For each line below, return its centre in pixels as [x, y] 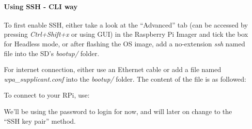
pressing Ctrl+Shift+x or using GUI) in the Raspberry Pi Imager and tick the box [126, 34]
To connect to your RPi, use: [47, 95]
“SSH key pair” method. [40, 121]
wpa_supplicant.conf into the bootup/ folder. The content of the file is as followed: [125, 79]
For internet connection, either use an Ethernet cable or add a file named [113, 69]
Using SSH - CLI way [41, 6]
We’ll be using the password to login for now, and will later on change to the [118, 111]
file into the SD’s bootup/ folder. [52, 53]
